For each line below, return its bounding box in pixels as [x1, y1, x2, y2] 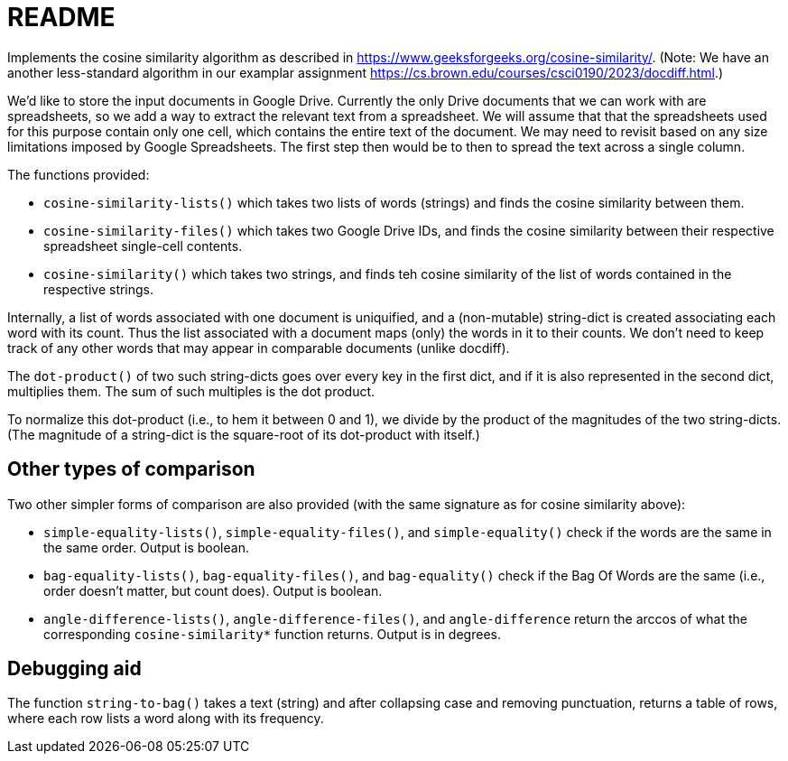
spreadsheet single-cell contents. [43, 237, 243, 254]
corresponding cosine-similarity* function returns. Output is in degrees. [43, 626, 501, 642]
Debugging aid [7, 657, 142, 681]
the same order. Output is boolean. [43, 539, 249, 555]
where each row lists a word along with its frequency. [7, 710, 324, 727]
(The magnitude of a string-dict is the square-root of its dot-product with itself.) [7, 426, 480, 442]
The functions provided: [7, 166, 150, 182]
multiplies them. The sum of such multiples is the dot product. [7, 383, 375, 399]
